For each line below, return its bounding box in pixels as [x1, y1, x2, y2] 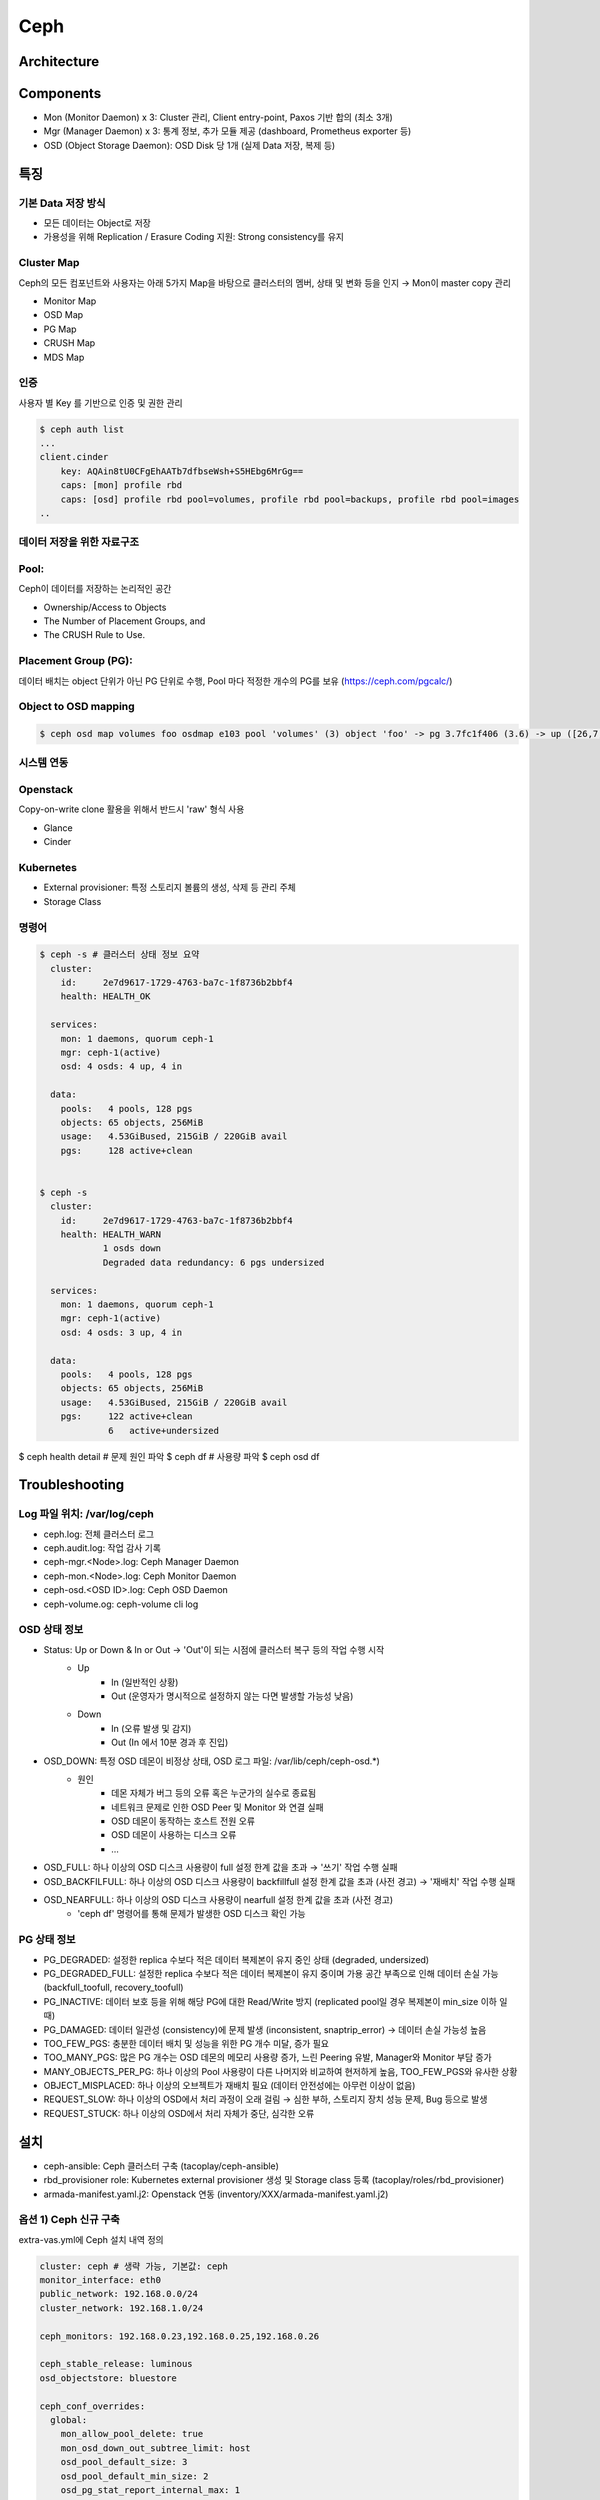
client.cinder [39, 451, 109, 463]
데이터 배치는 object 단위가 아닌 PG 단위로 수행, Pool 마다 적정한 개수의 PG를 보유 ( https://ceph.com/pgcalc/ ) [18, 675, 453, 687]
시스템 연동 [18, 756, 69, 770]
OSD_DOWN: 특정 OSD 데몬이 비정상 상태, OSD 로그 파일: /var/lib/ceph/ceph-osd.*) [43, 1755, 380, 1767]
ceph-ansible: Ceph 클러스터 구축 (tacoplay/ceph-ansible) [43, 2160, 280, 2172]
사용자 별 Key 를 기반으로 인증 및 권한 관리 [18, 396, 184, 409]
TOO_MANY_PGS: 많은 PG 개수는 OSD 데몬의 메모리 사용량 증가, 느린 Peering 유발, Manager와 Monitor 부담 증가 [43, 2051, 492, 2064]
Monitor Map [43, 295, 97, 307]
